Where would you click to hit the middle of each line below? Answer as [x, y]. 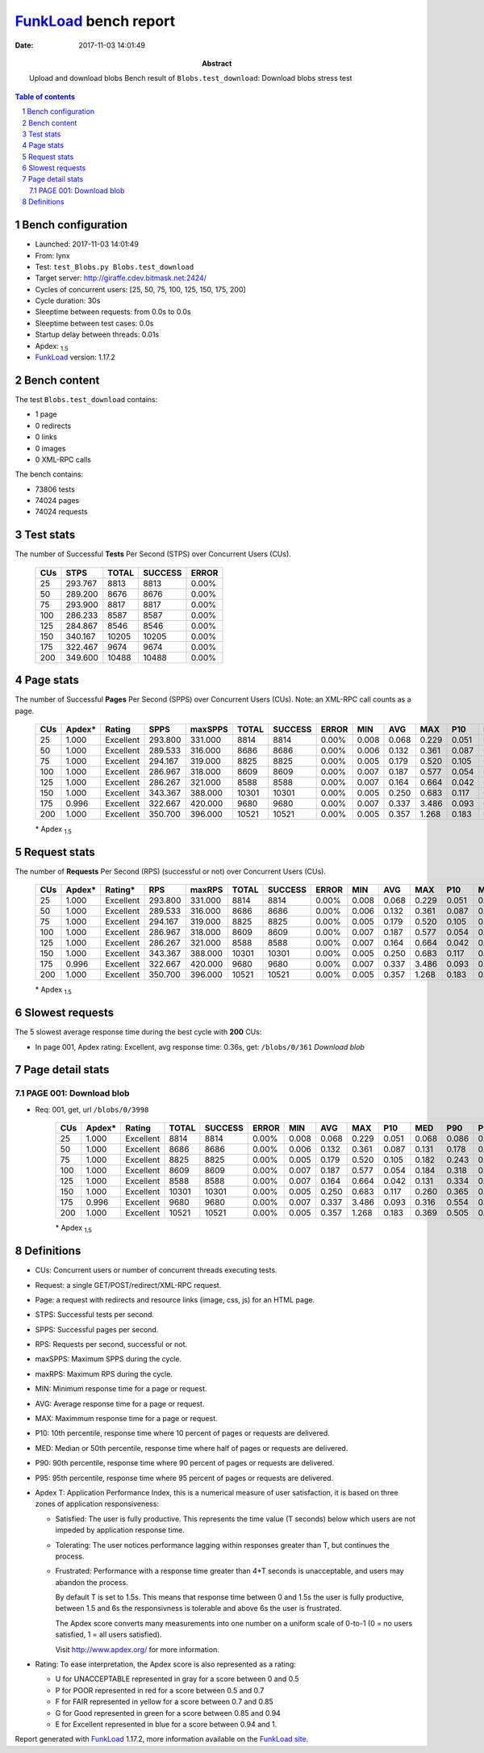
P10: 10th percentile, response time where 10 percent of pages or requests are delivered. [182, 1433]
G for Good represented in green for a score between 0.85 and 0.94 [168, 1713]
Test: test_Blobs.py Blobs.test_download [115, 266]
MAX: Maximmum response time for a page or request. [126, 1419]
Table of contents [45, 96]
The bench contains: [49, 474]
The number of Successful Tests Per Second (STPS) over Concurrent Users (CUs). [153, 554]
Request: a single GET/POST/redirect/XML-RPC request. [128, 1285]
